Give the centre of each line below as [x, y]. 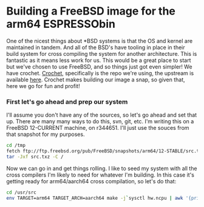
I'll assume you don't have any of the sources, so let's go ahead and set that [102, 115]
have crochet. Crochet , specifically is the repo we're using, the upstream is [100, 73]
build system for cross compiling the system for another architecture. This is [102, 53]
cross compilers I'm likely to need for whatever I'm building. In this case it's [100, 175]
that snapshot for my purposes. [46, 134]
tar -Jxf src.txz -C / [35, 157]
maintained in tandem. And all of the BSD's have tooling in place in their [96, 47]
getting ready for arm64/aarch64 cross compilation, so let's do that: [91, 181]
